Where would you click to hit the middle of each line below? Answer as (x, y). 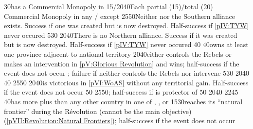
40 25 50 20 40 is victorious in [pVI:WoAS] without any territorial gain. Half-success (126, 82)
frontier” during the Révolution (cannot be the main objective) (98, 111)
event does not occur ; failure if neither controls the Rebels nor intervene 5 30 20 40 (126, 73)
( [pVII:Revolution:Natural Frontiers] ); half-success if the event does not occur (120, 121)
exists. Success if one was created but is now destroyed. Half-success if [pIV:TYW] (126, 25)
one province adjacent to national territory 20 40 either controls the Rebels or (118, 54)
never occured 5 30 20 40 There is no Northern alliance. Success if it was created (121, 35)
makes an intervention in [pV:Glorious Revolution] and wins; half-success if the (122, 63)
